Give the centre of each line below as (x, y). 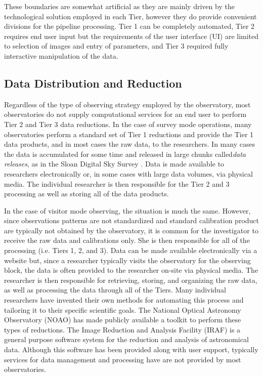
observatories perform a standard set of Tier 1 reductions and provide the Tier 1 (129, 134)
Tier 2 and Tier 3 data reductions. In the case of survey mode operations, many (128, 124)
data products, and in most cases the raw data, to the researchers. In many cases (130, 144)
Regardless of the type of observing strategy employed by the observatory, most (127, 104)
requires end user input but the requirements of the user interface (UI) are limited (131, 36)
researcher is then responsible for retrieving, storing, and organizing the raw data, (131, 280)
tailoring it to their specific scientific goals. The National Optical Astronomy (123, 309)
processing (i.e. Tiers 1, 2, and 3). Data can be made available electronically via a (131, 250)
